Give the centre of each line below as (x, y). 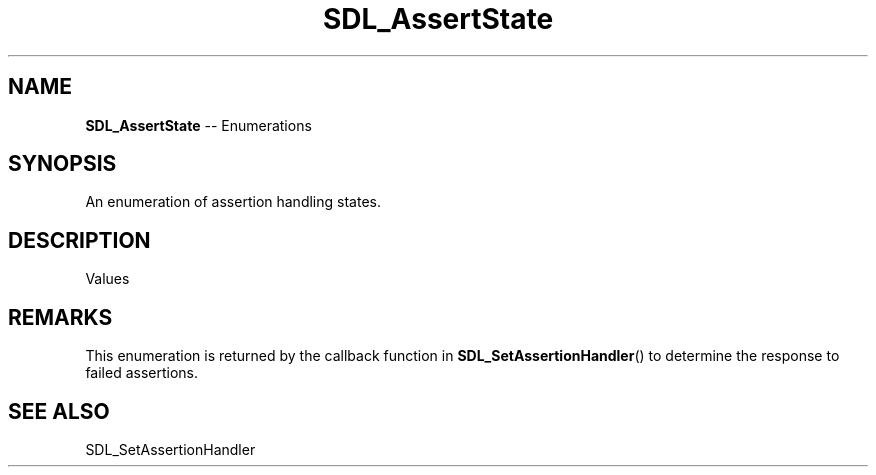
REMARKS (60, 317)
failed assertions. (142, 373)
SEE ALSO (59, 411)
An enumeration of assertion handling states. (233, 202)
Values (107, 279)
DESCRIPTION (79, 240)
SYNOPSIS (62, 164)
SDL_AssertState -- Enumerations (198, 125)
